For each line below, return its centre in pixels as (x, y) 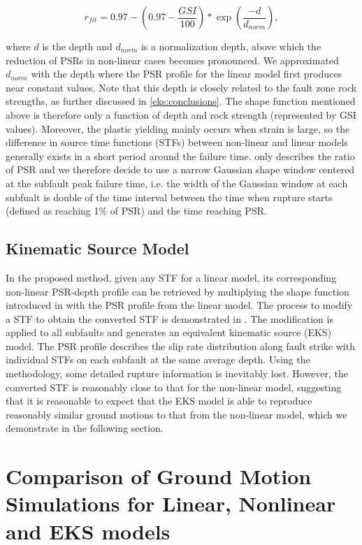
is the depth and (77, 46)
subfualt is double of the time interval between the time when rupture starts (169, 197)
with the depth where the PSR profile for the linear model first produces (186, 74)
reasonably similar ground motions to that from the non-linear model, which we (176, 414)
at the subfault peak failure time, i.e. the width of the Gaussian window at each (177, 183)
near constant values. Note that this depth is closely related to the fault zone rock (181, 87)
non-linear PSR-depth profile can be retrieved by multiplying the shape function (178, 291)
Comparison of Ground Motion (159, 476)
